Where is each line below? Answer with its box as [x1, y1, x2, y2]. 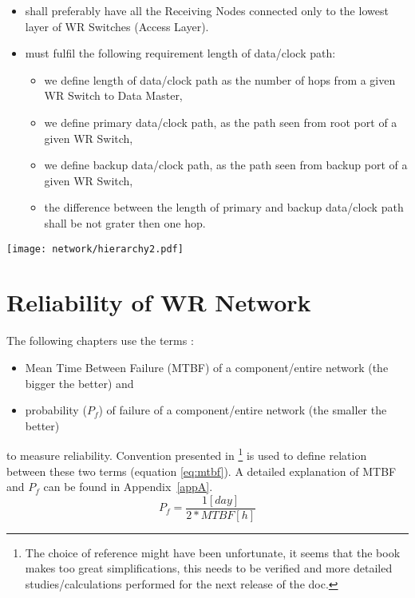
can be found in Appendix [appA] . [43, 478, 213, 495]
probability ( [25, 402, 87, 418]
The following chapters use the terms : [6, 332, 194, 349]
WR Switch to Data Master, [44, 87, 183, 104]
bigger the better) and [25, 374, 134, 391]
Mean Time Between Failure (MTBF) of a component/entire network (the [25, 358, 389, 375]
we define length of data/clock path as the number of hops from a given [44, 71, 396, 88]
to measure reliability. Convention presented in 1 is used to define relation [6, 445, 367, 463]
